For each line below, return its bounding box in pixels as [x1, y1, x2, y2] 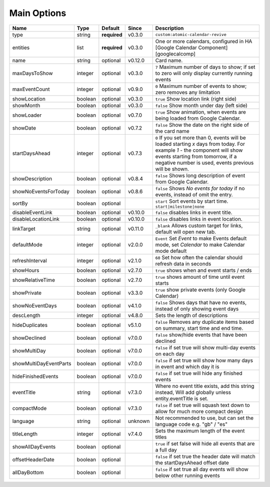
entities [12, 44, 30, 51]
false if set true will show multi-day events [155, 344, 256, 351]
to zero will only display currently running [155, 70, 252, 77]
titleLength [12, 430, 37, 437]
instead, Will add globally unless [155, 388, 231, 395]
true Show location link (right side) [155, 95, 237, 102]
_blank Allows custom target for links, [155, 222, 243, 229]
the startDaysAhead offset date [155, 459, 229, 466]
